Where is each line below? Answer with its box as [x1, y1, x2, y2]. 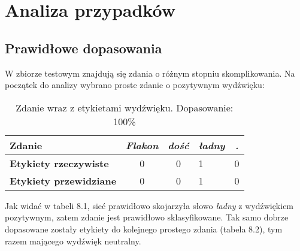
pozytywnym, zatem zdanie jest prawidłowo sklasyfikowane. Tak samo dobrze [5, 211, 289, 223]
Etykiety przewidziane [10, 173, 117, 188]
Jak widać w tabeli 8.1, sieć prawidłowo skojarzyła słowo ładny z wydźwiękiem [5, 199, 294, 211]
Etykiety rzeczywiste [10, 156, 109, 170]
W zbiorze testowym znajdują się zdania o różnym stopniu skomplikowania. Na [5, 66, 295, 79]
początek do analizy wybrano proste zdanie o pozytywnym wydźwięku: [5, 78, 265, 91]
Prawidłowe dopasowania [5, 38, 162, 57]
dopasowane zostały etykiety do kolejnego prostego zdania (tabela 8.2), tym [5, 222, 283, 235]
